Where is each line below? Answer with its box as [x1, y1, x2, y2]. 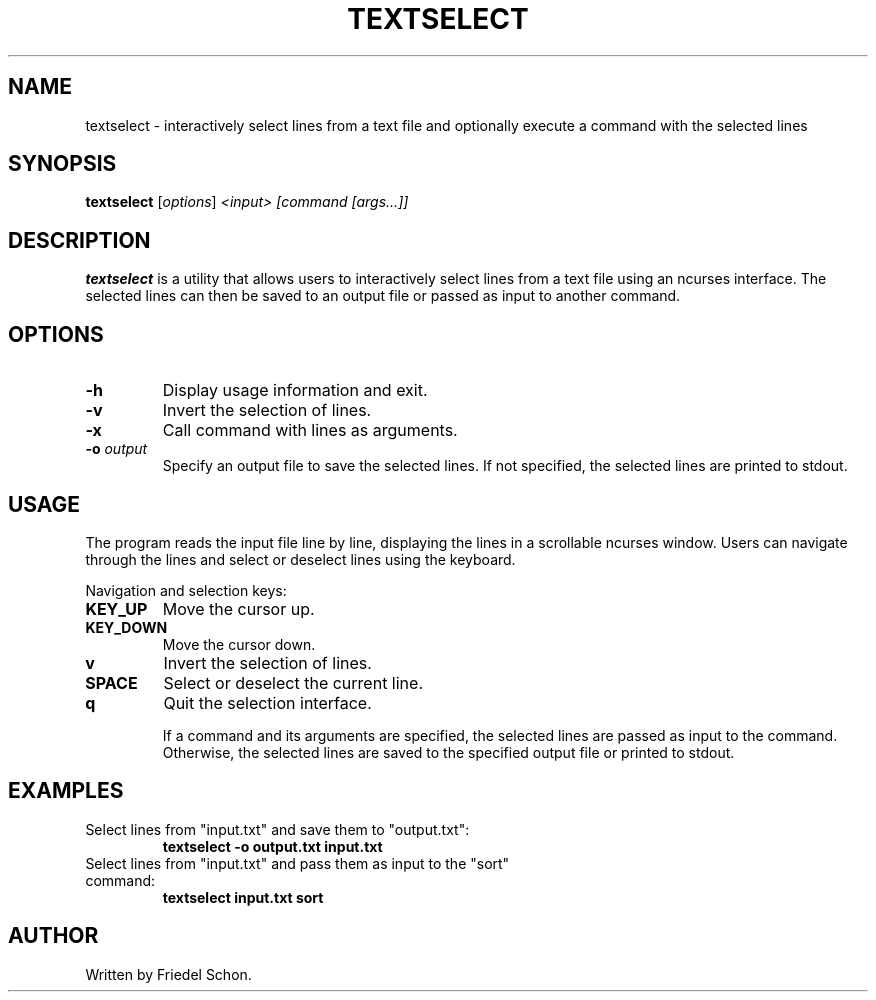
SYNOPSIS [8, 151, 117, 177]
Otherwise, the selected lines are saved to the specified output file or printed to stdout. [162, 743, 735, 761]
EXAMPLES [8, 778, 124, 804]
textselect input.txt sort [162, 888, 324, 906]
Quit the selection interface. [163, 692, 372, 713]
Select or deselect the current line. [163, 672, 423, 693]
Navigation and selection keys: [85, 581, 287, 599]
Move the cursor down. [162, 635, 316, 653]
